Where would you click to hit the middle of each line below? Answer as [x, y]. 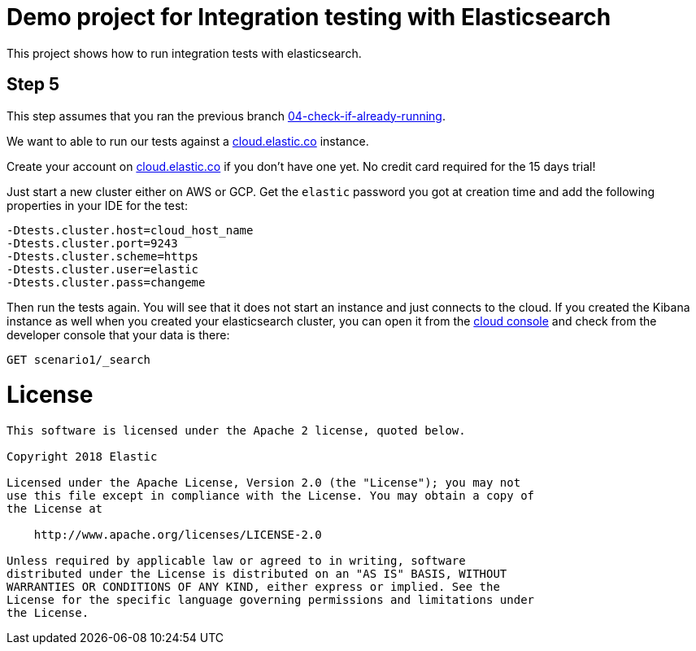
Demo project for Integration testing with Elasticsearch [309, 17]
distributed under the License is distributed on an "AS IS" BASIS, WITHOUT [257, 574]
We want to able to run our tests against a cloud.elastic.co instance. [188, 141]
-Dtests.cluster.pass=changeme [106, 282]
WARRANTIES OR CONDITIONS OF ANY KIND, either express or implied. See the [253, 587]
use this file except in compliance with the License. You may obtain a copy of [271, 496]
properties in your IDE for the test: [97, 205]
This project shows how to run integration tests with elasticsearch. [184, 53]
